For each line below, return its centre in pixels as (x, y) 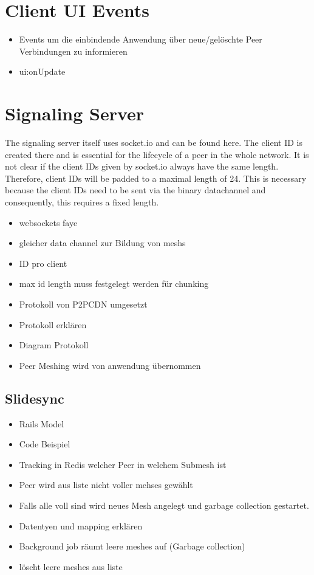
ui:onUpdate (42, 71)
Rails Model (42, 423)
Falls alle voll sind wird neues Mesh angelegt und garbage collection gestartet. (164, 505)
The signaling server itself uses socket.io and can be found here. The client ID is (154, 143)
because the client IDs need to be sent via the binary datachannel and (135, 190)
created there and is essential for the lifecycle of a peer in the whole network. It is (157, 154)
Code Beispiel (45, 444)
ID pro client (43, 263)
